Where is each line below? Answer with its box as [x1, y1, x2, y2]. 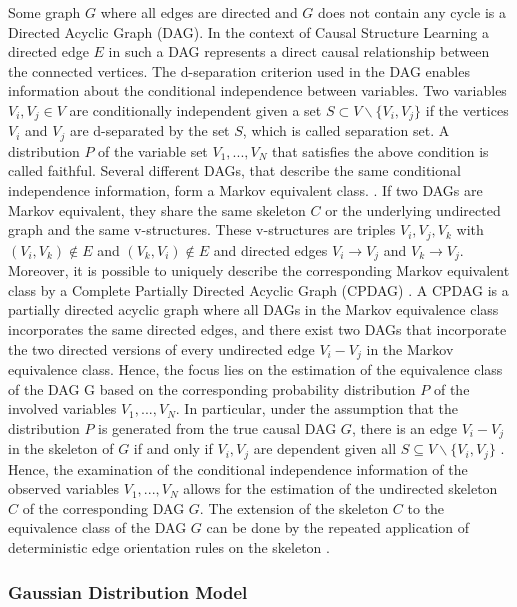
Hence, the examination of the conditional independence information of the [8, 458, 468, 479]
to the [407, 497, 445, 518]
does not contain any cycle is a [318, 2, 506, 22]
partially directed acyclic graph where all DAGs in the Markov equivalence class [8, 299, 499, 320]
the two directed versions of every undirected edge [8, 338, 315, 359]
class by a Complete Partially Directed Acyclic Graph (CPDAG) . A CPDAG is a [8, 279, 509, 300]
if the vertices [425, 99, 509, 120]
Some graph [8, 2, 81, 22]
